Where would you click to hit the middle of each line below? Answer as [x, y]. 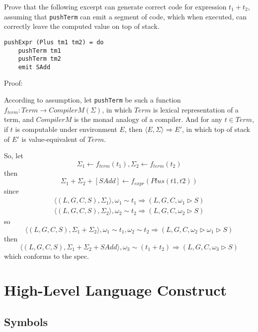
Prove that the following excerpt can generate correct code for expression [115, 6]
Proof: [13, 83]
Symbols [26, 321]
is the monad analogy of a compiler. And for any [148, 119]
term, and [19, 119]
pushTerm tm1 [40, 51]
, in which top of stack [216, 129]
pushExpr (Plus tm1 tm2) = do [54, 42]
